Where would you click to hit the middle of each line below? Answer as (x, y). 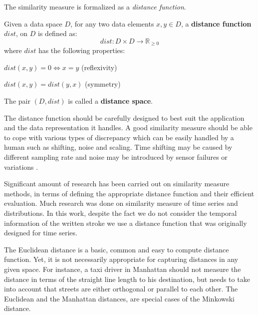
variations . (21, 167)
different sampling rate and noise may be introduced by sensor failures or (116, 156)
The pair (17, 101)
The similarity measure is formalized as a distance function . (95, 7)
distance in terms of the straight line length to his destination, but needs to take (127, 279)
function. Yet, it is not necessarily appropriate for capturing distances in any (121, 259)
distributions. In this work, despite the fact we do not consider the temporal (121, 213)
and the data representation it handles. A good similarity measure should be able (128, 127)
